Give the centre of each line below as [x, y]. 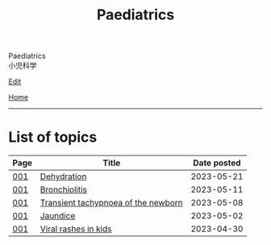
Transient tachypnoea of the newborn [111, 203]
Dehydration [63, 176]
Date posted [217, 163]
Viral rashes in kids [76, 229]
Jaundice [58, 216]
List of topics [53, 137]
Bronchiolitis [63, 189]
